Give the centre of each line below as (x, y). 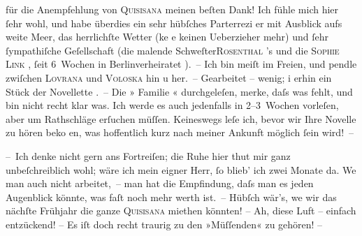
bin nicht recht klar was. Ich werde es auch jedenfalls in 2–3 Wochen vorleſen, (172, 105)
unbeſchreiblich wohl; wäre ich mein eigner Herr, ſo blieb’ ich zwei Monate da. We (181, 169)
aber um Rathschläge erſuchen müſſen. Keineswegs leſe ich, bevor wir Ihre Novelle (181, 118)
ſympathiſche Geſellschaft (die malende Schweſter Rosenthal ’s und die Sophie (173, 50)
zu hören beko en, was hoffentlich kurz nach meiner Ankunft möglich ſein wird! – (180, 132)
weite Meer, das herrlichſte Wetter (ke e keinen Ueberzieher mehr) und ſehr (167, 37)
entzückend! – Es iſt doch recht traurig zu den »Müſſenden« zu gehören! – (164, 224)
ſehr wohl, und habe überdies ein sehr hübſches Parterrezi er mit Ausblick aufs (174, 23)
